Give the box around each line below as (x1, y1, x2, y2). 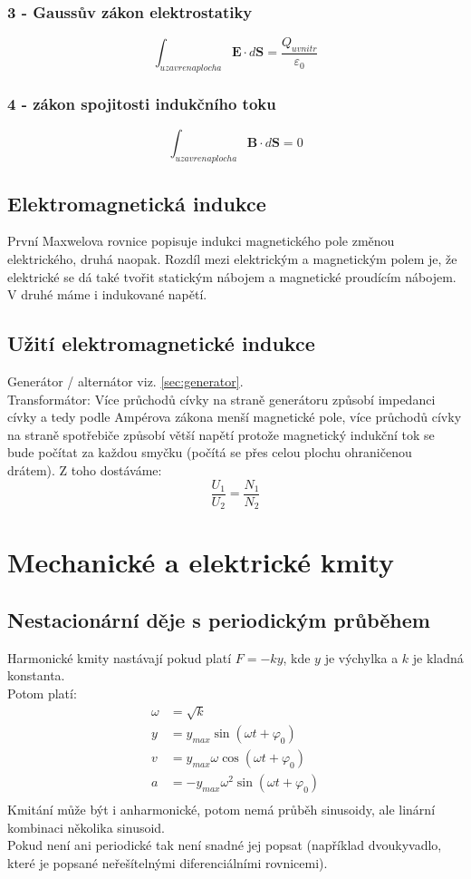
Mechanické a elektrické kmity (7, 543, 395, 581)
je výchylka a (324, 648, 399, 667)
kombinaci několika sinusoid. (7, 817, 166, 836)
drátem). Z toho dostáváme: (7, 461, 162, 480)
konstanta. (7, 666, 65, 685)
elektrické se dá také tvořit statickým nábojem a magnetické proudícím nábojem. (7, 267, 457, 286)
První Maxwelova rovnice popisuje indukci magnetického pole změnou (7, 231, 395, 250)
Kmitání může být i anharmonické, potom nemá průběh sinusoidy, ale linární (7, 800, 436, 819)
